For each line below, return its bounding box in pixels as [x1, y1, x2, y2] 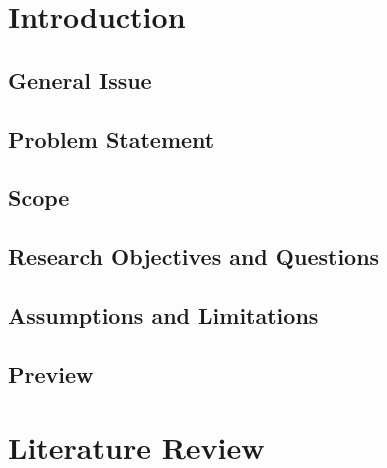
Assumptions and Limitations [8, 299, 319, 330]
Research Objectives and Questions [8, 241, 380, 272]
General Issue [8, 64, 152, 95]
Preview [8, 358, 94, 389]
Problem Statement [8, 123, 215, 154]
